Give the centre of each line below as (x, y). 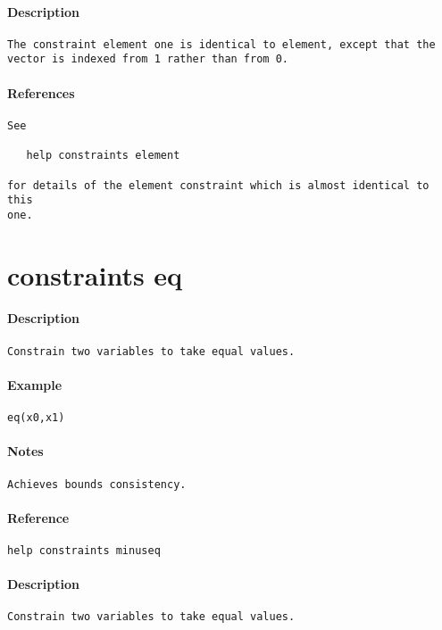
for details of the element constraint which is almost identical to (218, 185)
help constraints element (103, 156)
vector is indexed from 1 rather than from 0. (148, 59)
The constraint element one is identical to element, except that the (221, 44)
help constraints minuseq (84, 551)
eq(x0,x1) (36, 418)
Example (35, 384)
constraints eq (95, 274)
